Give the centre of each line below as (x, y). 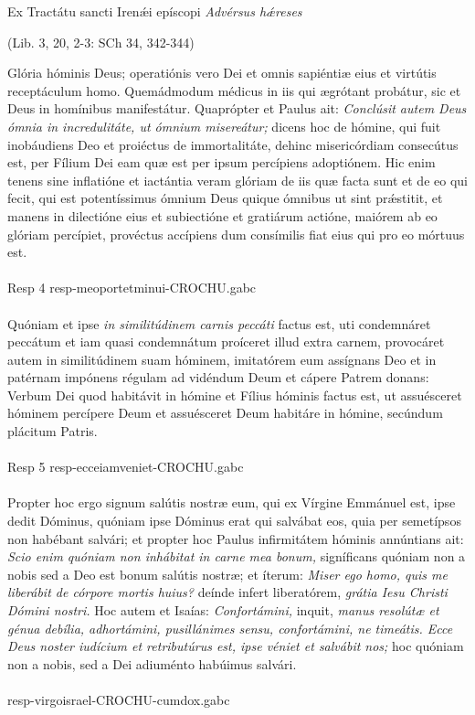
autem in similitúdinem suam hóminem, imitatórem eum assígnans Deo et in (222, 359)
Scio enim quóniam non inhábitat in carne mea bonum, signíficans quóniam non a (237, 556)
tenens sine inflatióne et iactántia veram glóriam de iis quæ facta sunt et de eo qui (237, 180)
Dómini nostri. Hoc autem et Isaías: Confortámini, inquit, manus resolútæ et (223, 610)
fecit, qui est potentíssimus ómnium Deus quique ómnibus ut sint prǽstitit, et (225, 198)
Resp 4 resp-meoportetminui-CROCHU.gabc (132, 288)
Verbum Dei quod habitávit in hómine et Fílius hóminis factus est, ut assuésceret (235, 395)
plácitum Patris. (53, 431)
